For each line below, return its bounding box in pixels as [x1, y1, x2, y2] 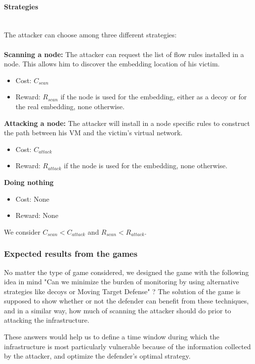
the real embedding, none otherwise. [15, 101, 125, 111]
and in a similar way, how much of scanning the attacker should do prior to [4, 305, 231, 315]
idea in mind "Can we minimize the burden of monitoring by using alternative [4, 276, 239, 287]
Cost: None [15, 193, 49, 204]
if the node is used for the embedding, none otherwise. [64, 160, 227, 171]
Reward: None [15, 210, 59, 220]
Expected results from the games [4, 247, 138, 260]
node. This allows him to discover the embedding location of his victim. [4, 59, 220, 69]
